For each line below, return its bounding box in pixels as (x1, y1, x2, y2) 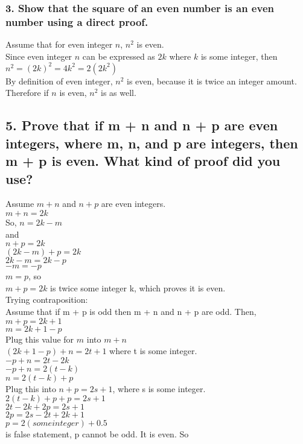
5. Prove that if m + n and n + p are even (5, 116, 278, 135)
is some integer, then (200, 49, 278, 62)
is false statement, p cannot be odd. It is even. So (5, 428, 189, 440)
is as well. (100, 86, 136, 99)
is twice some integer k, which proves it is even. (50, 281, 226, 294)
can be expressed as (82, 49, 155, 62)
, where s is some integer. (112, 382, 206, 395)
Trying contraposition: (5, 293, 88, 306)
